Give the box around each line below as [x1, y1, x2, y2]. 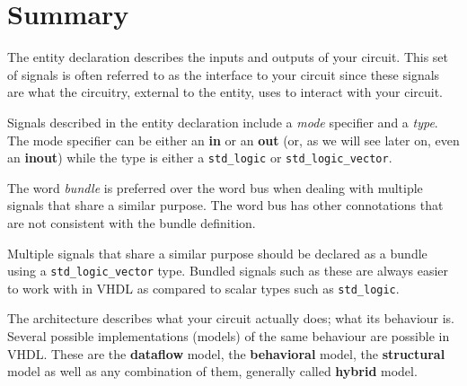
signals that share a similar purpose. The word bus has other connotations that [7, 196, 444, 215]
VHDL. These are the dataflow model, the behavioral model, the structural [7, 344, 445, 363]
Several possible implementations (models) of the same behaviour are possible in [7, 327, 450, 346]
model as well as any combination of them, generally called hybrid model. [7, 362, 418, 381]
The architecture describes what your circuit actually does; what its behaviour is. [7, 309, 455, 328]
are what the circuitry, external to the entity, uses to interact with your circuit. [7, 83, 443, 101]
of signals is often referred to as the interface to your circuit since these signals [7, 65, 440, 83]
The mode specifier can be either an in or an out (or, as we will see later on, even [7, 130, 460, 149]
